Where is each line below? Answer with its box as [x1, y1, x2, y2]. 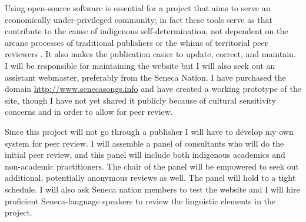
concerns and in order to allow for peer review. [5, 105, 173, 118]
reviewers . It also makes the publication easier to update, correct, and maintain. [5, 48, 296, 60]
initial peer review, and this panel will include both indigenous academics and [5, 148, 285, 161]
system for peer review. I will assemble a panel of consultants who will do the [5, 137, 284, 149]
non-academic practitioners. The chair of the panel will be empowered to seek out [5, 160, 299, 172]
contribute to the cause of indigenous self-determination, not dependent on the [5, 25, 288, 37]
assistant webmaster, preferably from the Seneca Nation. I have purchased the [5, 71, 286, 83]
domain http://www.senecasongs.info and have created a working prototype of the [5, 82, 301, 95]
